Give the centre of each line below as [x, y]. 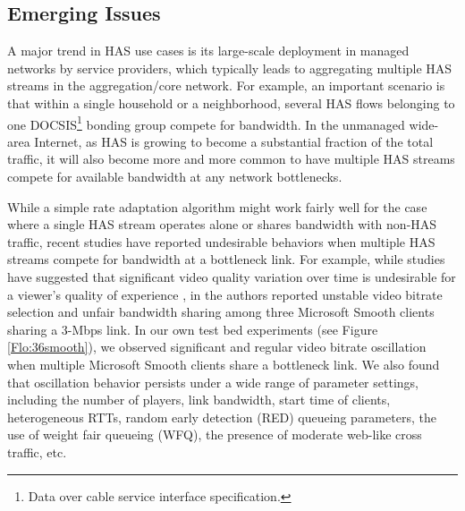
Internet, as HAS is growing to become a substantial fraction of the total [234, 141]
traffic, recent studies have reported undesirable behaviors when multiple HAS [221, 241]
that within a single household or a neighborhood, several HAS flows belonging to [231, 102]
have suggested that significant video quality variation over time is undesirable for [232, 276]
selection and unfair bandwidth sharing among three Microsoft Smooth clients [221, 312]
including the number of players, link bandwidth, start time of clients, [199, 400]
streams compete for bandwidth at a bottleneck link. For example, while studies [226, 259]
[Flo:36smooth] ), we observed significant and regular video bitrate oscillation [217, 347]
